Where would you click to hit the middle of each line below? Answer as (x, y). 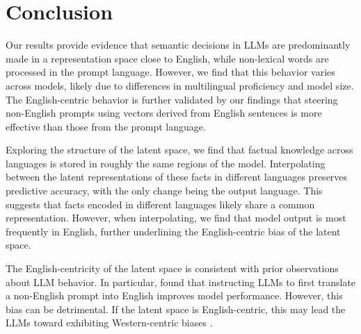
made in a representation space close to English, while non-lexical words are (167, 58)
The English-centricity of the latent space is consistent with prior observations (172, 268)
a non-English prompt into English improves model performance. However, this (174, 295)
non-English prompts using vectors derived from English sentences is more (164, 113)
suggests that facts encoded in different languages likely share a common (160, 204)
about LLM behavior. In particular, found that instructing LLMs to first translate (181, 282)
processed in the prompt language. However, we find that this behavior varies (170, 72)
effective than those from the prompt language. (106, 126)
